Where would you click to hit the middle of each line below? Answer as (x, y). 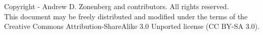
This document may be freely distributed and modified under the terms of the (126, 16)
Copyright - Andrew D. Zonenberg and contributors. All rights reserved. (116, 6)
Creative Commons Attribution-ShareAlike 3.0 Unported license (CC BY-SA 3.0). (132, 26)
